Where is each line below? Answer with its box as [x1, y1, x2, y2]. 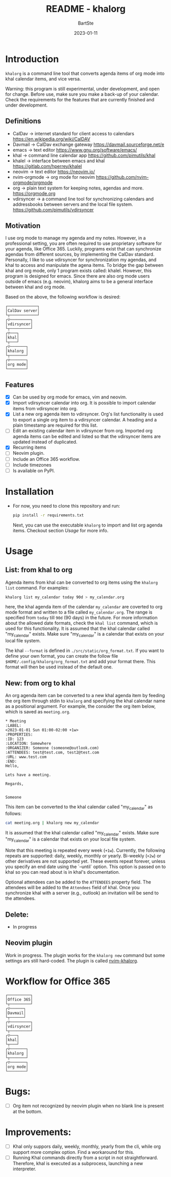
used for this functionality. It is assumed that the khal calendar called [5, 625, 150, 632]
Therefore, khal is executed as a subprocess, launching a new [12, 1160, 143, 1166]
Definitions [5, 117, 41, 125]
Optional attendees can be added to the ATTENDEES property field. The [5, 879, 152, 885]
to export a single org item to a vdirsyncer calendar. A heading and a [12, 417, 157, 423]
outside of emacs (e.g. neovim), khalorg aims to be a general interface [5, 279, 153, 285]
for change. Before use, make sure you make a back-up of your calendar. [5, 91, 159, 97]
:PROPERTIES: [5, 732, 33, 737]
